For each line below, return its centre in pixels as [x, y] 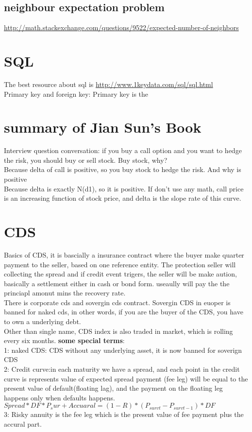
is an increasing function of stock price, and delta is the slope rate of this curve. [123, 198]
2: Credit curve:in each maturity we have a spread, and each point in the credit [122, 369]
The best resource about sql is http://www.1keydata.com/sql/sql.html [109, 84]
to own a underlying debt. [42, 321]
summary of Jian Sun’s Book [103, 127]
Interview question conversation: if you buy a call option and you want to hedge [123, 150]
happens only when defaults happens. [59, 397]
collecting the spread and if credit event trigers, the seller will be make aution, [120, 274]
